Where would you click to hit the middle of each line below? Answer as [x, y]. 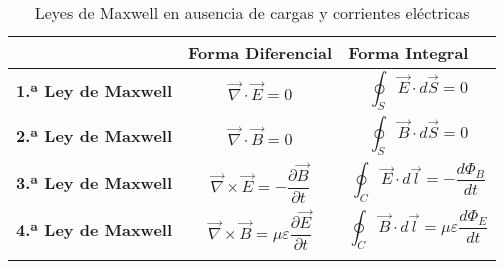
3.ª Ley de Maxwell [94, 182]
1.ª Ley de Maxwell [94, 91]
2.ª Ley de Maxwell [94, 136]
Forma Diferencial [260, 52]
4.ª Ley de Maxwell [94, 229]
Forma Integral [408, 52]
